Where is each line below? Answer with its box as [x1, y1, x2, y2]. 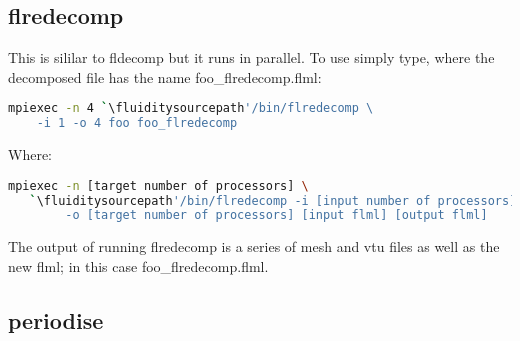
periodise [8, 304, 104, 335]
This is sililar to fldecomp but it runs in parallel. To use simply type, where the [8, 47, 495, 68]
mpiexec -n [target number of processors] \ [8, 178, 309, 193]
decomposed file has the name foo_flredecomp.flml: [8, 66, 322, 87]
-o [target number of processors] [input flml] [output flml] [65, 208, 488, 223]
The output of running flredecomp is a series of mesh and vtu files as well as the [8, 236, 500, 257]
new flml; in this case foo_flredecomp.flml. [8, 255, 269, 276]
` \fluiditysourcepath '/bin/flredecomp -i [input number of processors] [29, 193, 517, 208]
